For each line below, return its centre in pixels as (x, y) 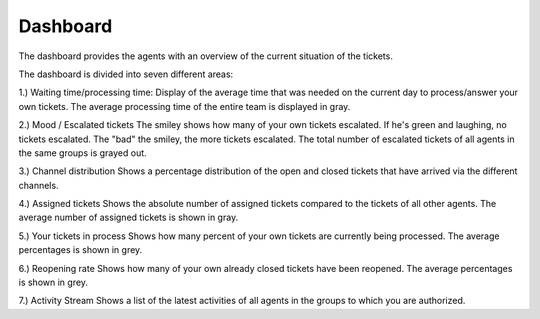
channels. (38, 185)
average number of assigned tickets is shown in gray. (128, 217)
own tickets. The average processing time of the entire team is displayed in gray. (184, 106)
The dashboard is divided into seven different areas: (126, 74)
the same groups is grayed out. (82, 152)
